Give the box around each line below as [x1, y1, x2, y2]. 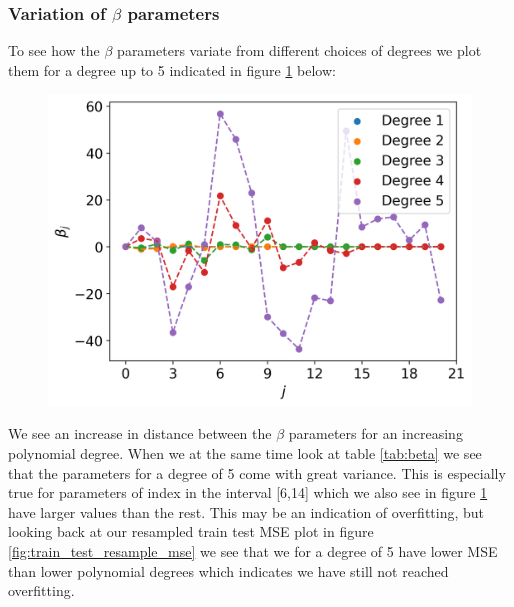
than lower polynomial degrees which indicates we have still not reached [8, 560, 449, 581]
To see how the [8, 40, 100, 61]
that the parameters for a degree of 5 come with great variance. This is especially [8, 462, 506, 483]
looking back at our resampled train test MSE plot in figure [8, 521, 374, 542]
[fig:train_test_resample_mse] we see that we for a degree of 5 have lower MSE [8, 540, 498, 561]
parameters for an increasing [288, 423, 463, 444]
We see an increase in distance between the [8, 423, 272, 444]
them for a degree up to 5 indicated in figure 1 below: [8, 59, 336, 80]
